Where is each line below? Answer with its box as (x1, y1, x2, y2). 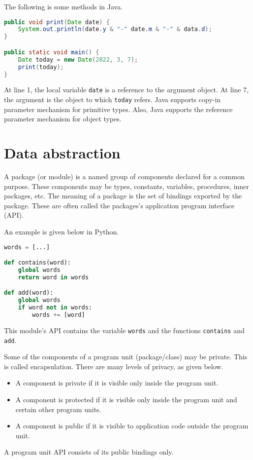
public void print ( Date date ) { (4, 18, 110, 26)
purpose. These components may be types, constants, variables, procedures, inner (4, 181, 249, 191)
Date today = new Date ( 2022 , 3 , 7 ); (18, 56, 138, 63)
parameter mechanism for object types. (4, 114, 122, 124)
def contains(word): (4, 259, 71, 267)
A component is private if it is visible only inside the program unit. (15, 378, 219, 388)
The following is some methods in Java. (4, 1, 123, 11)
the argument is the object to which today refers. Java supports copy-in (4, 94, 221, 105)
